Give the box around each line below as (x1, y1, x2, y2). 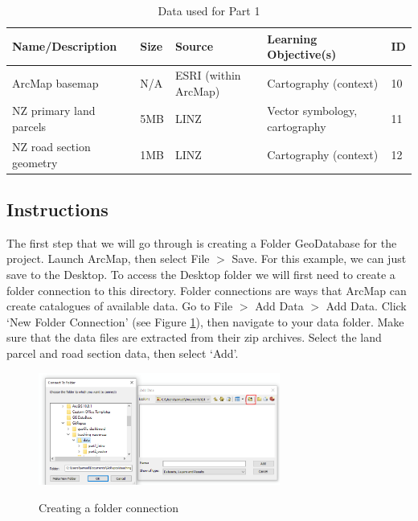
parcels (12, 118, 47, 135)
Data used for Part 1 (158, 2, 260, 18)
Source (174, 38, 214, 55)
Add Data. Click (326, 297, 407, 314)
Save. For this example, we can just (232, 250, 407, 267)
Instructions (6, 196, 109, 221)
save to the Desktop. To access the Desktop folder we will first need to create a (6, 265, 395, 282)
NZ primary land (12, 102, 96, 119)
